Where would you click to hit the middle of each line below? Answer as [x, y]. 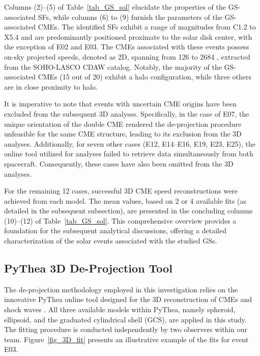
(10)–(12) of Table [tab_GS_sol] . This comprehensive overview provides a [120, 220]
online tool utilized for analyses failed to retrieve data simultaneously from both [129, 154]
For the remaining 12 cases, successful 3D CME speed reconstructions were [121, 191]
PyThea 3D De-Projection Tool [88, 268]
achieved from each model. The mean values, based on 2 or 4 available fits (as [125, 200]
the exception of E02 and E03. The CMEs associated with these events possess [127, 47]
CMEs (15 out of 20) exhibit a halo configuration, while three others [145, 77]
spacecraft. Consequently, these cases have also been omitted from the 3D [119, 163]
